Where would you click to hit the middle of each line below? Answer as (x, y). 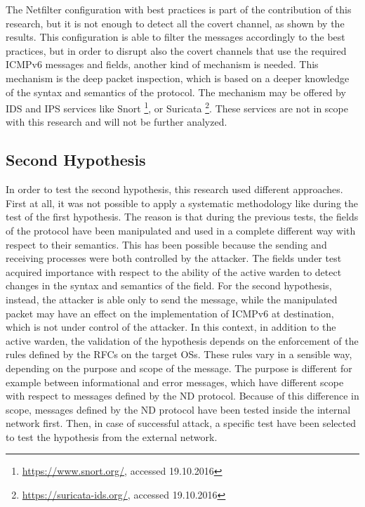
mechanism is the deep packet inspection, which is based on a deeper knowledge (178, 78)
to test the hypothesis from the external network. (112, 436)
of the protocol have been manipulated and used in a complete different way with (181, 230)
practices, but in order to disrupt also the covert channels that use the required (176, 50)
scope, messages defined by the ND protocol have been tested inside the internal (178, 409)
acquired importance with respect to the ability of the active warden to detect (174, 271)
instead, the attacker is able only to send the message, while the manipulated (172, 299)
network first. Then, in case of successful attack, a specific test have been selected (181, 423)
